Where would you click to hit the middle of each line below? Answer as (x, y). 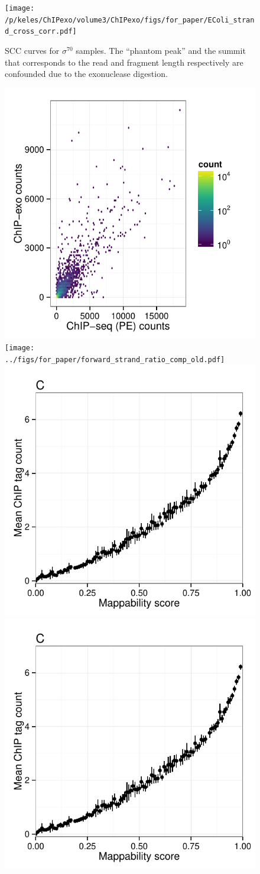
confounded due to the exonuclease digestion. (86, 74)
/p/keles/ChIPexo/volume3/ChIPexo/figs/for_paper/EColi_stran (130, 20)
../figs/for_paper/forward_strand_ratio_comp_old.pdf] (115, 360)
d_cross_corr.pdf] (41, 32)
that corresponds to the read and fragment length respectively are (124, 62)
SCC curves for (32, 50)
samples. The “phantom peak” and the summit (161, 50)
